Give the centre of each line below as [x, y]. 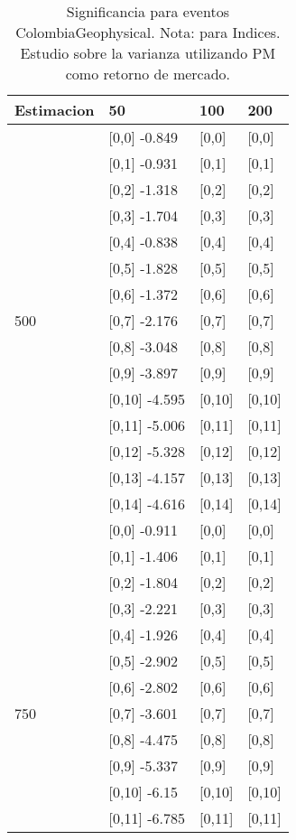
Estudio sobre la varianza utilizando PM [148, 53]
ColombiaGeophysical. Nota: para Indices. [148, 32]
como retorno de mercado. [148, 74]
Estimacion [55, 110]
